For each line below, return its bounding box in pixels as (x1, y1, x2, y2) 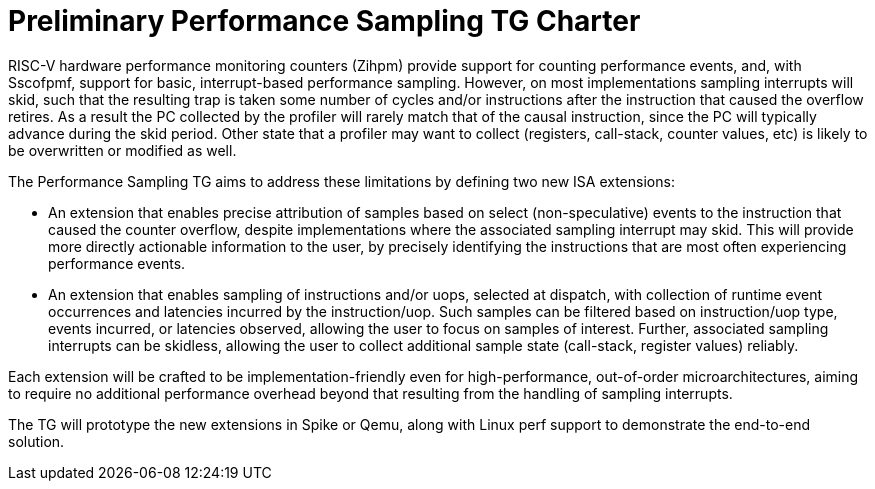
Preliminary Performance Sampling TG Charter (8, 4, 641, 38)
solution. (8, 432, 65, 450)
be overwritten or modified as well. (8, 141, 237, 159)
